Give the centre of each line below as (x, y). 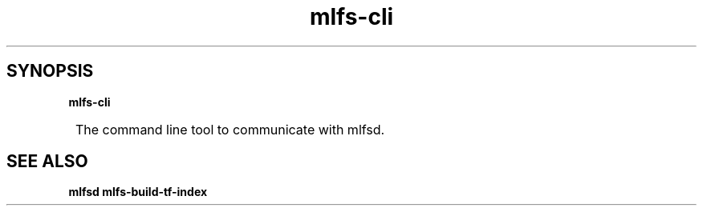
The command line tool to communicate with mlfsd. (230, 129)
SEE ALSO (47, 162)
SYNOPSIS (50, 71)
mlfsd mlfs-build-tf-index (138, 192)
